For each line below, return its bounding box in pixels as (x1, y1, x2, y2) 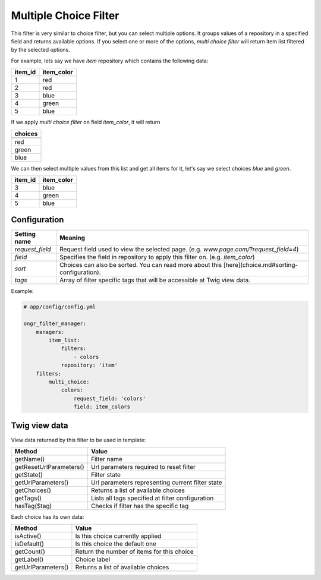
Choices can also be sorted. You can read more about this (59, 261, 222, 269)
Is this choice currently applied (75, 532, 162, 540)
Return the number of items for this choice (75, 547, 194, 556)
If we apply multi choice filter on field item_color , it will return (11, 119, 160, 126)
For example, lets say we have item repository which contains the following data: (11, 57, 209, 64)
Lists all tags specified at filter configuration (91, 494, 214, 502)
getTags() (14, 494, 42, 502)
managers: (36, 329, 65, 335)
